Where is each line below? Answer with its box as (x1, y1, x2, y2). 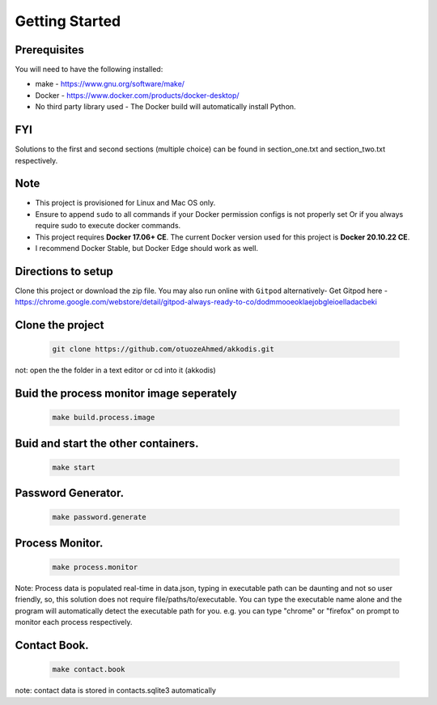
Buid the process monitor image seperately (15, 387, 238, 401)
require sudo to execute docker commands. (35, 221, 181, 231)
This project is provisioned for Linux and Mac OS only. (35, 198, 216, 208)
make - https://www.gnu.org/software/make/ (35, 79, 185, 89)
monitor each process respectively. (15, 618, 133, 627)
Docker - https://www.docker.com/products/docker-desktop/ (35, 90, 240, 100)
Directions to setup (15, 264, 113, 278)
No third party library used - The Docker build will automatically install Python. (35, 102, 296, 112)
